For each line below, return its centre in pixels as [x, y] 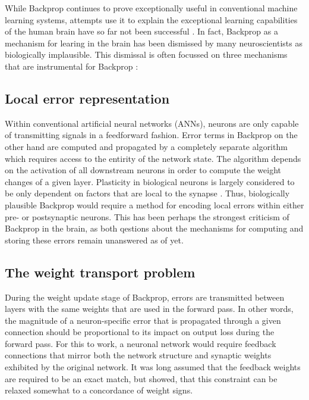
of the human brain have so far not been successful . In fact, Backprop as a [141, 31]
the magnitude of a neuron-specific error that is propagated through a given [143, 320]
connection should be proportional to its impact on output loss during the [140, 332]
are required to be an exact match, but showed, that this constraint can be [141, 378]
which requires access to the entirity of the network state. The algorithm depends [153, 158]
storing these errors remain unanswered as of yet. [94, 240]
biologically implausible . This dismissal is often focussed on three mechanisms [146, 54]
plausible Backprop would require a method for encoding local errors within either [154, 204]
